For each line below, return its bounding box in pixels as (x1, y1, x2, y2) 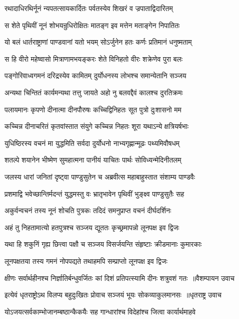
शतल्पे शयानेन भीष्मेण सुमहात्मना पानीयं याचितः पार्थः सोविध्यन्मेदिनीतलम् (4, 154, 181, 165)
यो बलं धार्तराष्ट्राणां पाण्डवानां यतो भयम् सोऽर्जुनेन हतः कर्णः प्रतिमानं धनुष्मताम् (4, 37, 192, 47)
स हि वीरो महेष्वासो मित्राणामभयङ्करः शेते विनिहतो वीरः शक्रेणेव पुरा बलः (4, 53, 182, 64)
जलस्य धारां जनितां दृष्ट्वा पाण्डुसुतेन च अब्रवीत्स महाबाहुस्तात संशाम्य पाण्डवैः (4, 171, 195, 182)
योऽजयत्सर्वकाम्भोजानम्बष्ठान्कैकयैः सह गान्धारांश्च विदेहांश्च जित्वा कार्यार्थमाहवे (4, 306, 196, 316)
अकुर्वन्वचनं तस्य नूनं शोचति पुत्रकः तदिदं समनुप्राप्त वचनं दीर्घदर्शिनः (4, 205, 171, 216)
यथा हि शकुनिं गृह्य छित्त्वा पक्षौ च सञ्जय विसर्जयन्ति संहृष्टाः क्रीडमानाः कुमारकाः (4, 239, 202, 249)
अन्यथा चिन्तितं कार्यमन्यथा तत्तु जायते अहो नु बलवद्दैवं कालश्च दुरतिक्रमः (4, 87, 183, 97)
